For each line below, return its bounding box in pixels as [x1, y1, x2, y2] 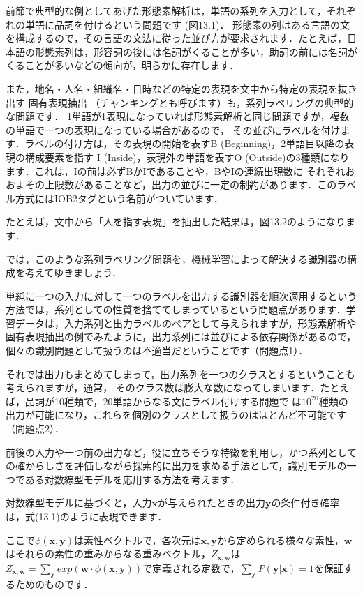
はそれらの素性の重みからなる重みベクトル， [6, 546, 211, 561]
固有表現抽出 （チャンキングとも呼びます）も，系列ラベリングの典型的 [28, 95, 354, 110]
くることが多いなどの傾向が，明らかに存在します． [6, 58, 239, 73]
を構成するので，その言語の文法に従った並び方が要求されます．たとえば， [6, 31, 347, 45]
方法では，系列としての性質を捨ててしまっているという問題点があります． [6, 302, 346, 317]
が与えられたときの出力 [157, 495, 265, 510]
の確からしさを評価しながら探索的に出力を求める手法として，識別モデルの [6, 458, 347, 473]
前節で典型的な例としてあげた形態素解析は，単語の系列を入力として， [6, 3, 327, 17]
